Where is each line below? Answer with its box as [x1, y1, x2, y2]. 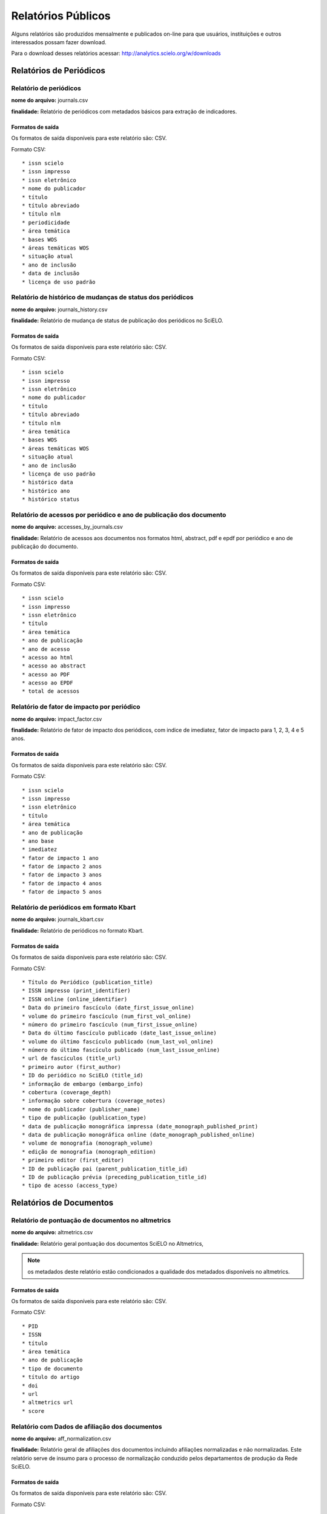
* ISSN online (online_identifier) [22, 996, 128, 1002]
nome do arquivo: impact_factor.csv [11, 715, 102, 722]
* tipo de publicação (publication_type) [22, 1114, 147, 1122]
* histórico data [22, 479, 73, 486]
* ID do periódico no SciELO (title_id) [22, 1072, 144, 1079]
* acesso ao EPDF [22, 679, 73, 687]
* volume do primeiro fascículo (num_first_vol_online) [22, 1013, 191, 1020]
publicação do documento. [11, 543, 79, 550]
